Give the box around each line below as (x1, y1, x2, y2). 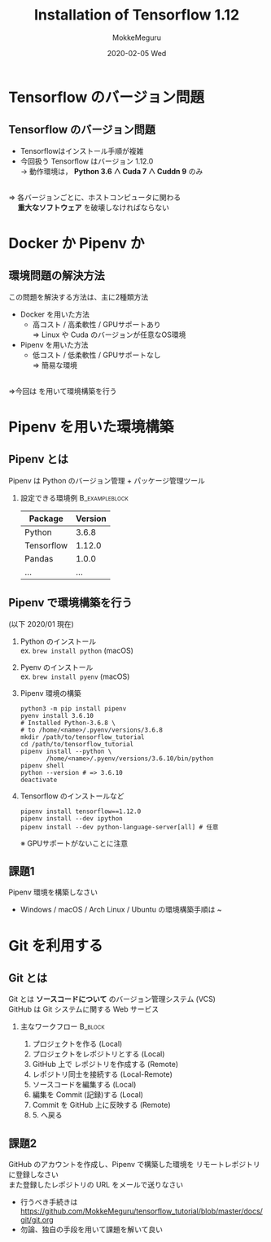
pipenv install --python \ (20, 747, 112, 755)
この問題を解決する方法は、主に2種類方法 (8, 291, 149, 302)
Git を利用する (8, 936, 103, 955)
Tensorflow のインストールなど (20, 791, 125, 801)
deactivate (20, 776, 58, 784)
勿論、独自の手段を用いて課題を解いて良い (20, 1225, 163, 1235)
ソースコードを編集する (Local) (32, 1080, 137, 1090)
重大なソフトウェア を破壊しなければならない (17, 202, 169, 212)
